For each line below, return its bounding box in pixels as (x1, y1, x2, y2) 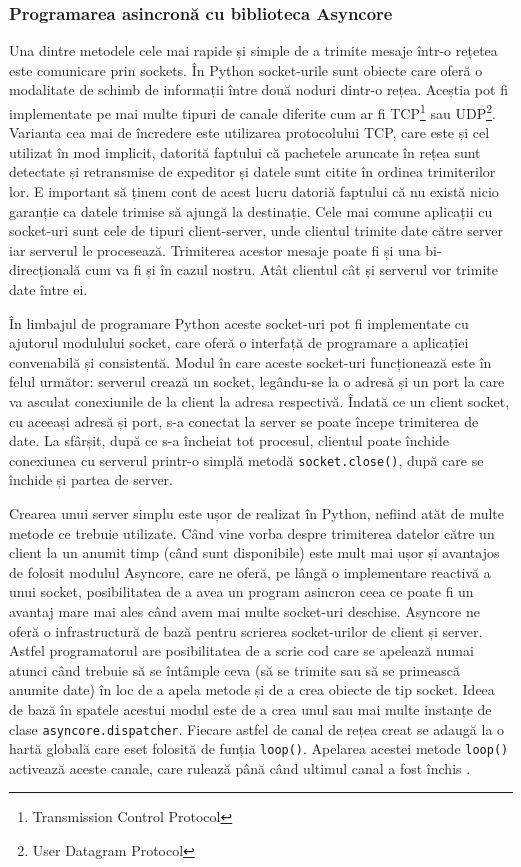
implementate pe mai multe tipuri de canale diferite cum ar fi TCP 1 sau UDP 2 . (9, 100, 496, 123)
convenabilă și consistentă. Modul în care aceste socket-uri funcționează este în (9, 351, 492, 372)
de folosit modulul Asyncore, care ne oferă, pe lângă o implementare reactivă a (9, 561, 491, 582)
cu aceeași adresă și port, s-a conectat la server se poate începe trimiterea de (9, 410, 479, 431)
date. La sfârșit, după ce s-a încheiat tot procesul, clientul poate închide (9, 430, 450, 451)
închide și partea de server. (9, 469, 173, 490)
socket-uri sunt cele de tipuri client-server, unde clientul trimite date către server (9, 220, 504, 241)
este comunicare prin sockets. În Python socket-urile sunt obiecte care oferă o (9, 59, 483, 80)
